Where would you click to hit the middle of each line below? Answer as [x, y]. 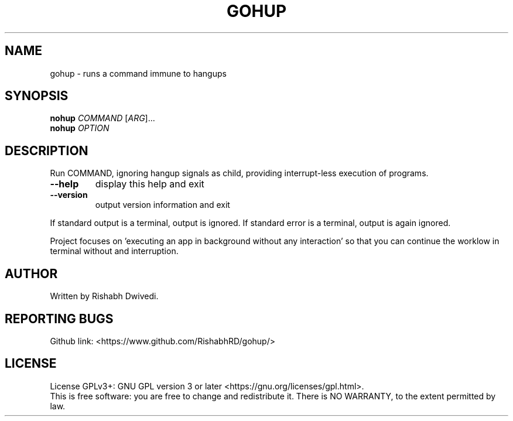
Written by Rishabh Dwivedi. [104, 296]
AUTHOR [31, 273]
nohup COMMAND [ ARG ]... [102, 118]
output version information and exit [163, 205]
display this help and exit [150, 184]
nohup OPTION [80, 128]
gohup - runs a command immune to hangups [138, 73]
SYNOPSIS [37, 96]
